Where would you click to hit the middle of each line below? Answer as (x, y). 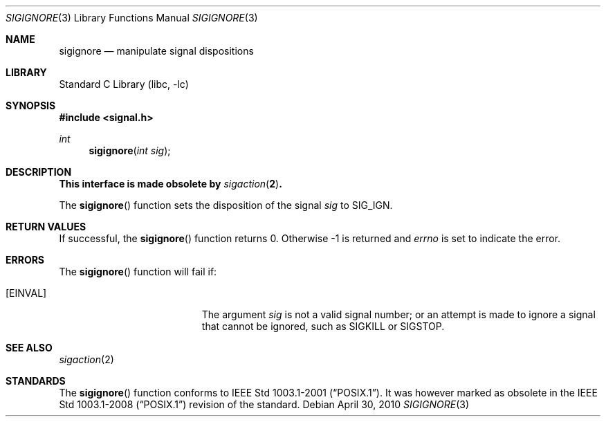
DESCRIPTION (39, 172)
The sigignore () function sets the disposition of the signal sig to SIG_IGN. (226, 205)
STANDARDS (36, 381)
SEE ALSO (29, 348)
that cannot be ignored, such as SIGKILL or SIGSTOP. (323, 326)
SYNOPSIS (31, 105)
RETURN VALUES (46, 227)
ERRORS (25, 260)
